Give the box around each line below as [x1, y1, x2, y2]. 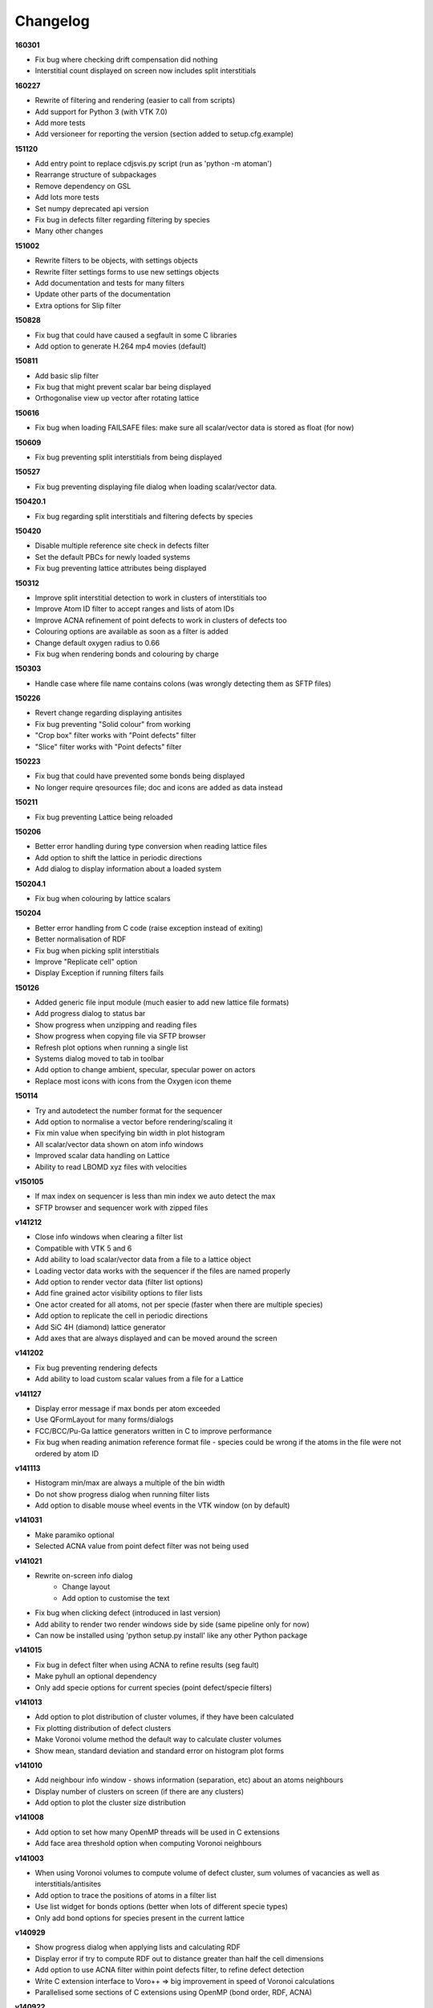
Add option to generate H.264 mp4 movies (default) [34, 341, 207, 351]
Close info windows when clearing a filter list [34, 1232, 184, 1242]
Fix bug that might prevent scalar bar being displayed [34, 382, 212, 392]
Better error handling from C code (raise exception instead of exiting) [34, 923, 264, 933]
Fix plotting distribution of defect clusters [34, 1723, 172, 1733]
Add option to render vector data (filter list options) [34, 1277, 204, 1287]
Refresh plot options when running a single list [34, 1043, 188, 1052]
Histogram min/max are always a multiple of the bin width [34, 1478, 225, 1488]
